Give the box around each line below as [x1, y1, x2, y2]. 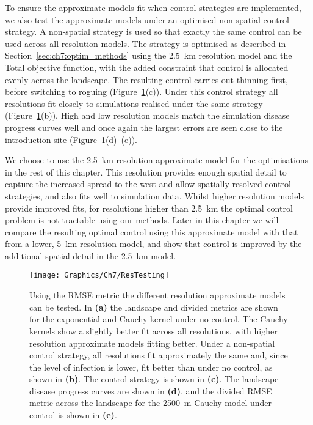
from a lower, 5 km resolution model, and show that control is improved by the [5, 237, 302, 250]
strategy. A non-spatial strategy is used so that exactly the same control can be [5, 25, 302, 38]
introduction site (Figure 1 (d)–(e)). [5, 133, 138, 146]
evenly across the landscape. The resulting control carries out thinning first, [5, 73, 288, 86]
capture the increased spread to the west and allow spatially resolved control [5, 177, 291, 190]
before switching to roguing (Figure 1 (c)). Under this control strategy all [5, 85, 278, 98]
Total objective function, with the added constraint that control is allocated [5, 61, 289, 73]
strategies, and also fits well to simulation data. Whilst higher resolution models [5, 189, 304, 202]
